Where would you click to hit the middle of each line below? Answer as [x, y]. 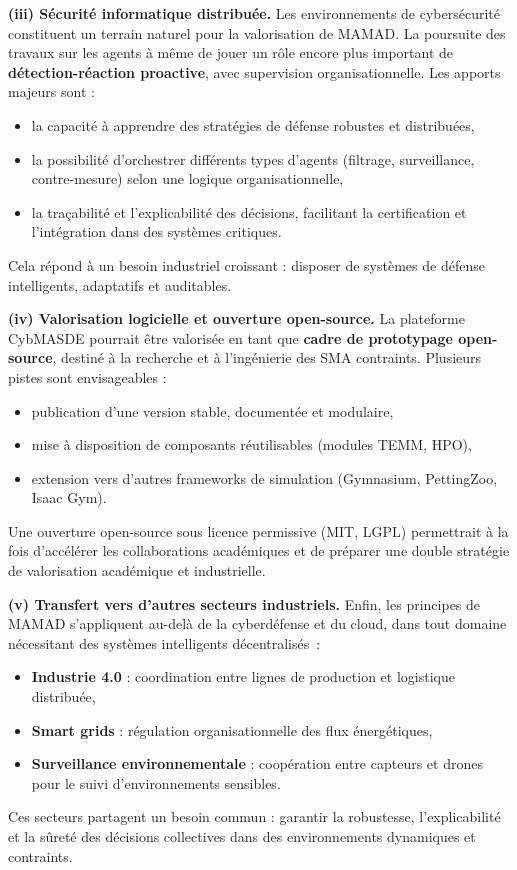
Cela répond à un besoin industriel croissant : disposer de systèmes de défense [246, 264]
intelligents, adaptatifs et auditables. [120, 284]
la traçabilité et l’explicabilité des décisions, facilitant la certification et [249, 211]
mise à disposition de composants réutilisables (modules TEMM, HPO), [251, 444]
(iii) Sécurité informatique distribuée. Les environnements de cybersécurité [254, 13]
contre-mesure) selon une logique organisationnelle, [187, 178]
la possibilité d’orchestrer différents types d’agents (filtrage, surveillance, [253, 158]
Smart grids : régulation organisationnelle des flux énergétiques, [232, 729]
